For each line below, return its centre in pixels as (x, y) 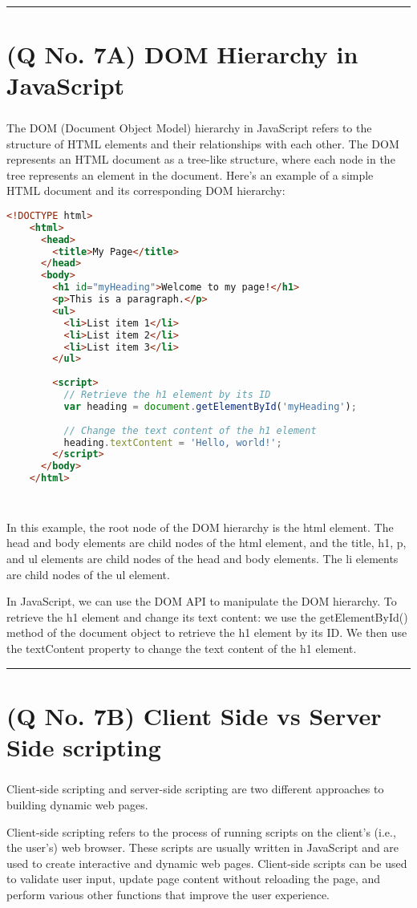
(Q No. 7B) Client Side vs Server (194, 715)
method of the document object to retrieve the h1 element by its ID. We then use (207, 632)
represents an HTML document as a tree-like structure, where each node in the (201, 159)
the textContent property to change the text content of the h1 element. (182, 648)
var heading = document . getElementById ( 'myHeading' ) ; (210, 406)
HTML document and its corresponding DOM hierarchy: (146, 191)
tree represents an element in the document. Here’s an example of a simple (190, 174)
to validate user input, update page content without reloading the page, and (194, 879)
